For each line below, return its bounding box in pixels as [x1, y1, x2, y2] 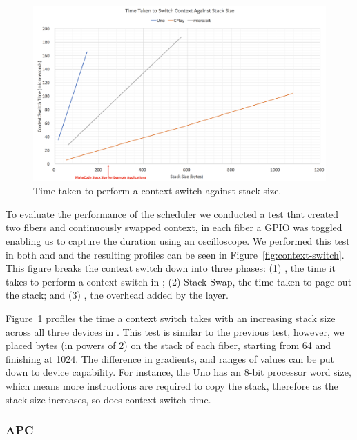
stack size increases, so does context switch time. [6, 392, 211, 406]
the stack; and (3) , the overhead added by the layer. [6, 288, 229, 302]
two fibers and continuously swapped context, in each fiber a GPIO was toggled [6, 220, 342, 234]
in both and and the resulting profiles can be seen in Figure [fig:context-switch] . [6, 247, 345, 261]
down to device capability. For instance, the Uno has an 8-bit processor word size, [6, 365, 351, 379]
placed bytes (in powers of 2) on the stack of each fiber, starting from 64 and [6, 338, 331, 352]
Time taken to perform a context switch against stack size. [33, 183, 282, 198]
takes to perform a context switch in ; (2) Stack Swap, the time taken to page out [6, 274, 352, 288]
